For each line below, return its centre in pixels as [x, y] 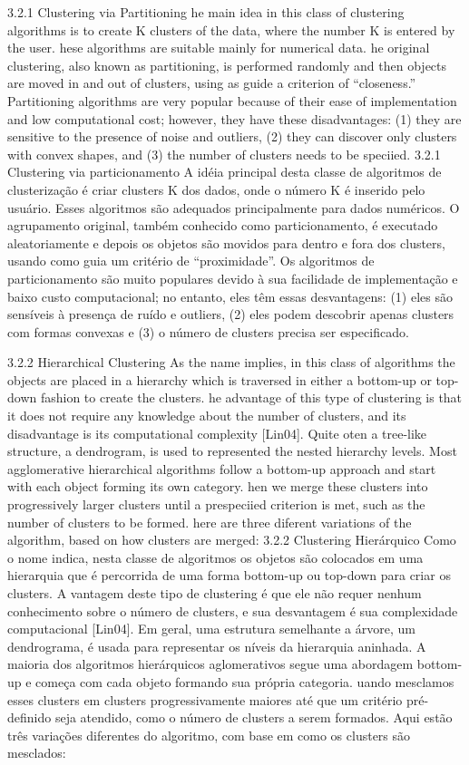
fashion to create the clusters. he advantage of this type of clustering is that [251, 397]
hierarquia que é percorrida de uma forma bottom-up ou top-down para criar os [229, 575]
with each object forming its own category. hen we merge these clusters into [218, 486]
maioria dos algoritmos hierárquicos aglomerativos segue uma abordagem [210, 664]
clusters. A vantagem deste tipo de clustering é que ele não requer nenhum [215, 593]
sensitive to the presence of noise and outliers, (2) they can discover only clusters [232, 136]
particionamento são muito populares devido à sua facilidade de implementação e [233, 278]
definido [29, 717]
